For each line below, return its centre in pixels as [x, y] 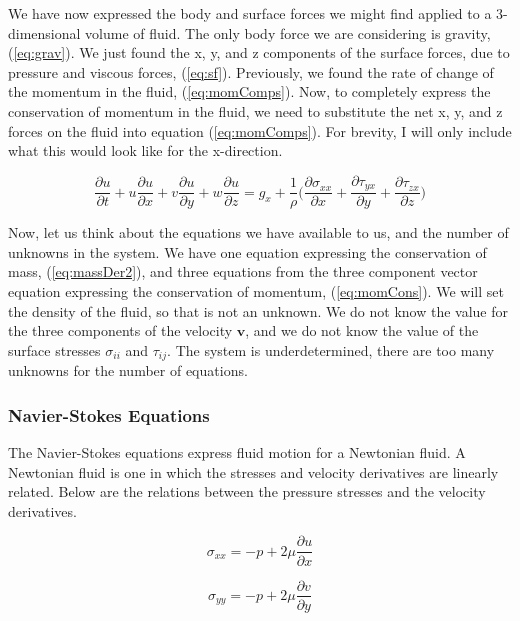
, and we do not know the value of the [362, 330]
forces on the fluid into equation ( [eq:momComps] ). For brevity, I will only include [260, 130]
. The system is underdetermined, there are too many [331, 349]
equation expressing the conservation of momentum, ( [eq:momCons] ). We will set [256, 291]
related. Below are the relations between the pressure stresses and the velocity [247, 491]
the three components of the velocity [120, 330]
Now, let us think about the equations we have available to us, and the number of [258, 232]
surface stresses [54, 349]
